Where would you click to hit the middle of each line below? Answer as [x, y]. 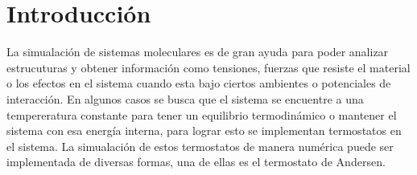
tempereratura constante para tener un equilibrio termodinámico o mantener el [202, 114]
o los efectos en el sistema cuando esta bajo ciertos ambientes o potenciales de [199, 83]
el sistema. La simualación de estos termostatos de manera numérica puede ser [200, 146]
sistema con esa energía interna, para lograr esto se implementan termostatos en [204, 130]
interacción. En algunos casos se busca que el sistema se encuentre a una [185, 98]
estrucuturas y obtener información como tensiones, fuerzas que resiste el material [208, 67]
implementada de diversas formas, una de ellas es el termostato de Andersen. [196, 162]
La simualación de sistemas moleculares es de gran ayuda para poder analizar [198, 52]
